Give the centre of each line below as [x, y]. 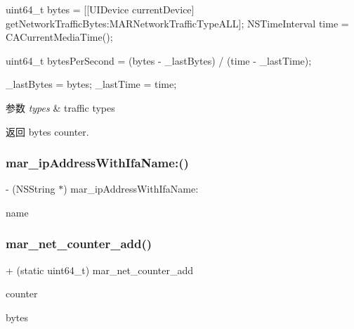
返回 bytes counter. [47, 131]
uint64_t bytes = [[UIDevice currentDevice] [100, 9]
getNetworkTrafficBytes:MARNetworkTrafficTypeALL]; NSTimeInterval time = [177, 23]
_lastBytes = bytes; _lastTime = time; [91, 84]
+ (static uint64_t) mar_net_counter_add [99, 270]
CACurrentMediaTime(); [59, 37]
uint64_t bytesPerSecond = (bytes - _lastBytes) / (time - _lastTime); [159, 60]
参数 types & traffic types [60, 107]
